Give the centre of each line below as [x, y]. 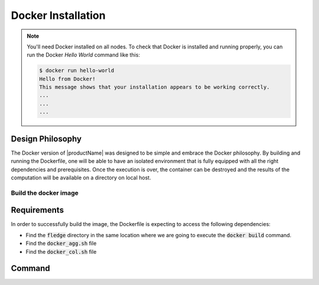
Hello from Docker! [67, 79]
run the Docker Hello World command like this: [83, 55]
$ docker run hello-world [77, 71]
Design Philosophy [46, 139]
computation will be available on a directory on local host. [81, 178]
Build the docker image [45, 193]
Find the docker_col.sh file [61, 251]
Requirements [38, 210]
